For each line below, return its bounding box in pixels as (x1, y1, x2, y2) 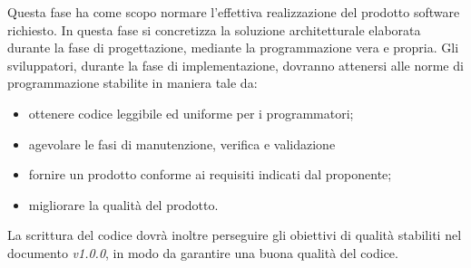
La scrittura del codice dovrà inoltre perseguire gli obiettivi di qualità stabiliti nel (7, 225, 462, 244)
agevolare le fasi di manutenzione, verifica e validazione (28, 134, 336, 153)
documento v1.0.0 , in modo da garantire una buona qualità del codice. (7, 243, 398, 262)
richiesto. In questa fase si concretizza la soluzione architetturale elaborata (7, 20, 421, 39)
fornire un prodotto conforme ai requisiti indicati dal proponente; (28, 165, 392, 184)
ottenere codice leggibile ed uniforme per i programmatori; (28, 103, 354, 122)
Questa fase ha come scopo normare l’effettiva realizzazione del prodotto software (7, 3, 460, 21)
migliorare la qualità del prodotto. (28, 195, 219, 214)
